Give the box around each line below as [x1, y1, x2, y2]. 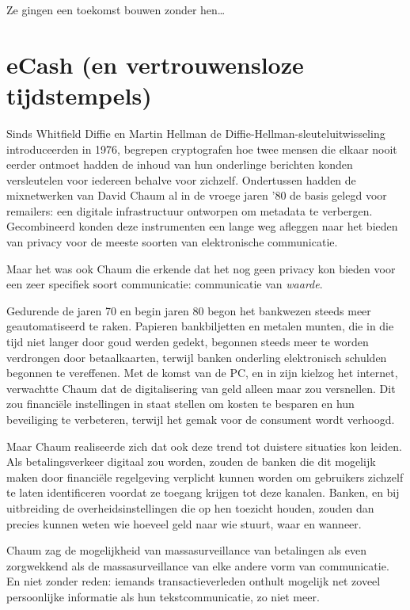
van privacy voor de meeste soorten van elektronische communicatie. [6, 234, 338, 250]
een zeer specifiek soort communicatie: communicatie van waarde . [6, 276, 323, 292]
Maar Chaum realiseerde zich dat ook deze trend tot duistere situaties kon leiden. [6, 437, 402, 454]
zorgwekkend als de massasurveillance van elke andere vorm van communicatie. [6, 557, 389, 574]
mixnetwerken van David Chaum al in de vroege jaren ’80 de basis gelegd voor [6, 187, 387, 204]
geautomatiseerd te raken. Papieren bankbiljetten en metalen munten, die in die [6, 318, 394, 334]
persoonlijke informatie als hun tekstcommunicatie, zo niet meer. [6, 588, 320, 604]
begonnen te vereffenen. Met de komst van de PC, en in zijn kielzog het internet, [6, 364, 398, 381]
